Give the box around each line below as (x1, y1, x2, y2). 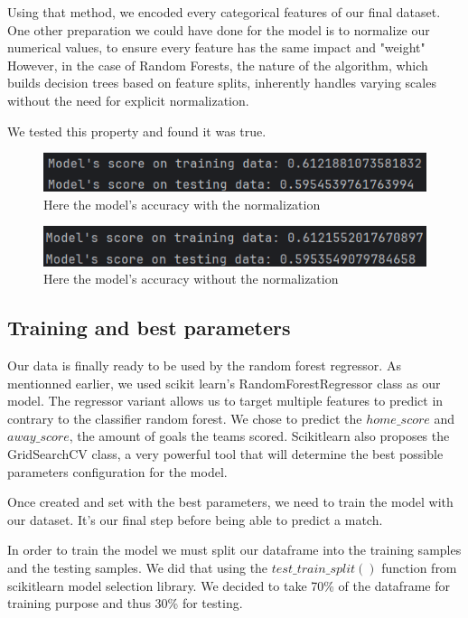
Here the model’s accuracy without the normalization (43, 269, 339, 288)
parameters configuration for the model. (7, 462, 228, 481)
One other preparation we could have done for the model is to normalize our (7, 20, 430, 39)
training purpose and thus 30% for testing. (7, 594, 243, 613)
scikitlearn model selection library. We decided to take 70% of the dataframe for (7, 576, 450, 595)
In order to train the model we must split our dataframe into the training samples (7, 540, 462, 559)
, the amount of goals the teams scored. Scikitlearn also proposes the (69, 426, 450, 445)
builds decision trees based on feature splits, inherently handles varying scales (7, 73, 436, 92)
